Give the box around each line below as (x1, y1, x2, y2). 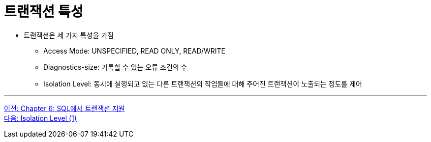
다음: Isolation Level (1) (4, 114, 77, 122)
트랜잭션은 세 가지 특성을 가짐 (24, 30, 114, 39)
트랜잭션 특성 (4, 3, 84, 20)
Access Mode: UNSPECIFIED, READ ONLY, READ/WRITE (43, 46, 225, 55)
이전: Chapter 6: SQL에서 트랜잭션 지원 (4, 104, 125, 113)
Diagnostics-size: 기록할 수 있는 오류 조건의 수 (43, 62, 187, 71)
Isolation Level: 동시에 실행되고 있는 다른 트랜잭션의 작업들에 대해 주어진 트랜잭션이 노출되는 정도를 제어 (43, 79, 362, 88)
